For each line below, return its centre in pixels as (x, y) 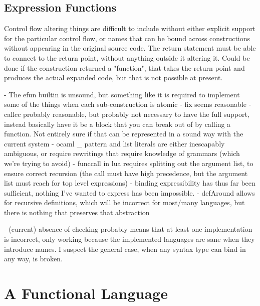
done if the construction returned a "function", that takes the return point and (124, 67)
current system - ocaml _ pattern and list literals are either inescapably (114, 143)
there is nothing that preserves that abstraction (77, 212)
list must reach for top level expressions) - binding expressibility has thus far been (130, 183)
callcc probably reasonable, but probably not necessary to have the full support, (127, 114)
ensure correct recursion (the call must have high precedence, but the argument (126, 173)
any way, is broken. (33, 259)
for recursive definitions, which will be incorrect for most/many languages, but (124, 202)
